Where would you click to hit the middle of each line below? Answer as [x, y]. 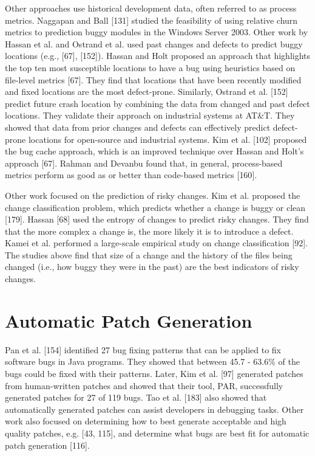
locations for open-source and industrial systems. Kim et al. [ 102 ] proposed [168, 139]
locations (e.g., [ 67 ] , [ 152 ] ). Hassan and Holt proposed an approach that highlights [158, 56]
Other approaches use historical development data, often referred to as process [151, 8]
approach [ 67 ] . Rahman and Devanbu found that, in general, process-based [144, 163]
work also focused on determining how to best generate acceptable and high [146, 421]
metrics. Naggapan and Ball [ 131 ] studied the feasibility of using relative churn [151, 20]
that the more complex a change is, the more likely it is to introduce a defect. [149, 231]
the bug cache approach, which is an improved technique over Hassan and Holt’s [154, 151]
